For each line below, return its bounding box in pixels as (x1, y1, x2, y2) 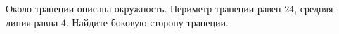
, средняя (294, 1, 333, 15)
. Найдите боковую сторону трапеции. (65, 15, 229, 29)
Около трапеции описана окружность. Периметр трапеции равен (6, 1, 281, 15)
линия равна (6, 15, 58, 29)
